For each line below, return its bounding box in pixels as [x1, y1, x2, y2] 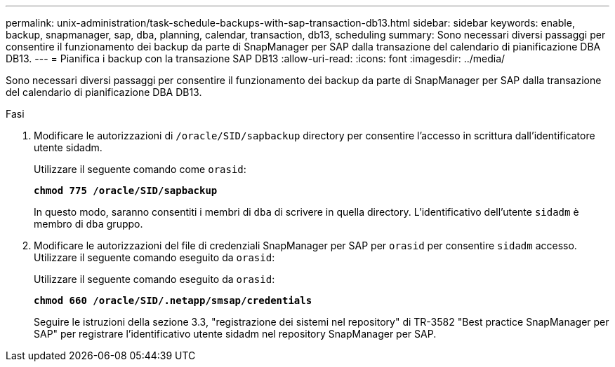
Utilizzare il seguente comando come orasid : [34, 163, 246, 175]
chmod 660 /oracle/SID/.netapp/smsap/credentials [34, 295, 312, 306]
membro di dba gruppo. [34, 218, 143, 230]
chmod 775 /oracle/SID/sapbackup [34, 185, 218, 196]
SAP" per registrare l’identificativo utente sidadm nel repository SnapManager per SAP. [34, 328, 437, 340]
